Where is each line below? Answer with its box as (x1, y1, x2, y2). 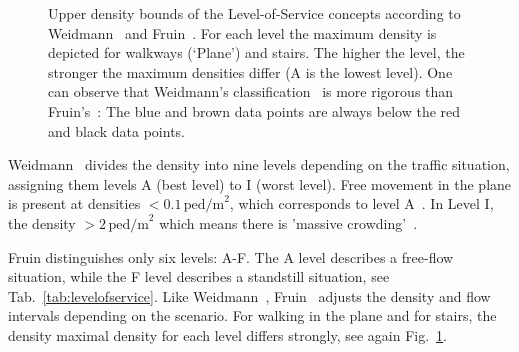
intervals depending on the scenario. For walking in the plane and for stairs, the (8, 305, 497, 326)
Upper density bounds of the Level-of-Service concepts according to (48, 3, 461, 23)
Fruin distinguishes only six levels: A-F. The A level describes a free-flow (8, 246, 454, 267)
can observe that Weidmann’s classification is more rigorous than (48, 81, 454, 102)
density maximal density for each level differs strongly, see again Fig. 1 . (8, 324, 447, 345)
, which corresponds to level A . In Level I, (229, 193, 494, 214)
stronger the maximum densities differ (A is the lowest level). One (48, 61, 453, 82)
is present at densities (8, 193, 141, 214)
